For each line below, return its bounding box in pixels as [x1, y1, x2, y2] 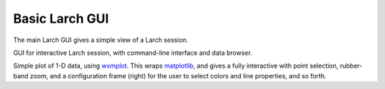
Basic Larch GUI [13, 11, 109, 26]
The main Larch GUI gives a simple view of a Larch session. [13, 36, 189, 44]
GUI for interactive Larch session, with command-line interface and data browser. [13, 48, 252, 57]
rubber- [339, 61, 363, 70]
